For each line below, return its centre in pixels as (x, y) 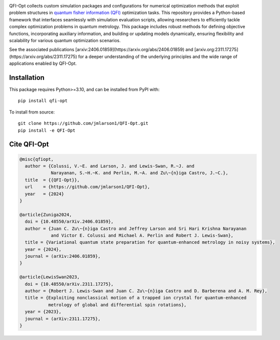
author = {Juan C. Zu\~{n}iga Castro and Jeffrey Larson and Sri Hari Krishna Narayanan (136, 228)
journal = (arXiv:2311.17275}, (63, 319)
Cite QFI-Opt (29, 144)
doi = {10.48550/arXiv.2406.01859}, (69, 222)
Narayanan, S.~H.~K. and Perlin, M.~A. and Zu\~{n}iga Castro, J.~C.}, (140, 173)
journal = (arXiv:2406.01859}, (63, 256)
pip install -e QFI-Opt (47, 130)
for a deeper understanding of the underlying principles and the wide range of (158, 57)
